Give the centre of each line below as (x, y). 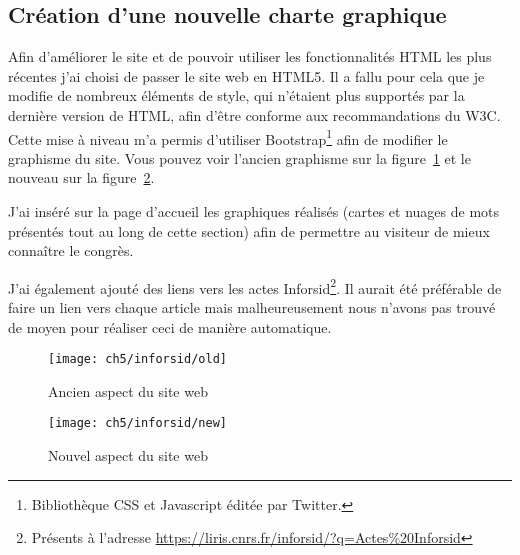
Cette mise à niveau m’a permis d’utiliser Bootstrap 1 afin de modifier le (228, 137)
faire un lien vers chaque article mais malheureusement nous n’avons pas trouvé (252, 307)
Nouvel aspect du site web (128, 455)
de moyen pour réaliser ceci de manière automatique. (170, 326)
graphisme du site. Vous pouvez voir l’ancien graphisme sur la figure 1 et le (239, 157)
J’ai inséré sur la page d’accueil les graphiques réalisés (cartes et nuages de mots (254, 211)
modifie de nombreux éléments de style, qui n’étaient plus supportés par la (236, 95)
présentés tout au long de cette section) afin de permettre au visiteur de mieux (249, 230)
